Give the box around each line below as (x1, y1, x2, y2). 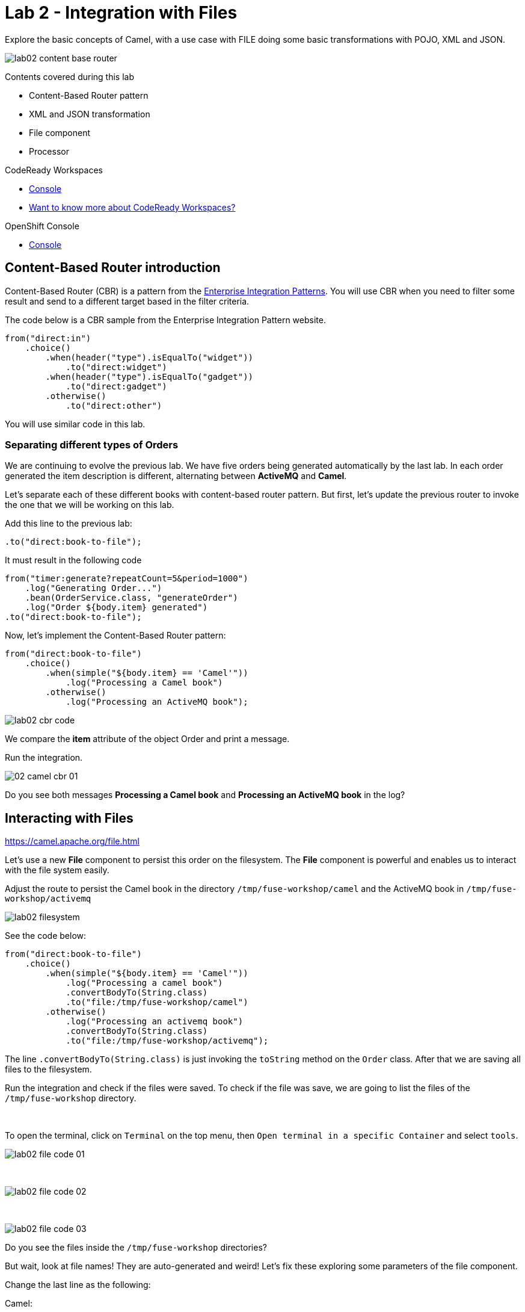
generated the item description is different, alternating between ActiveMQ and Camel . (5, 471, 347, 481)
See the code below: (5, 930, 87, 941)
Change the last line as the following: (5, 1280, 151, 1290)
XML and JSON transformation (29, 108, 150, 119)
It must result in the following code (5, 555, 142, 566)
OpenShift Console (5, 220, 79, 231)
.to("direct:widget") (66, 362, 167, 372)
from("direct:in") (5, 333, 91, 343)
